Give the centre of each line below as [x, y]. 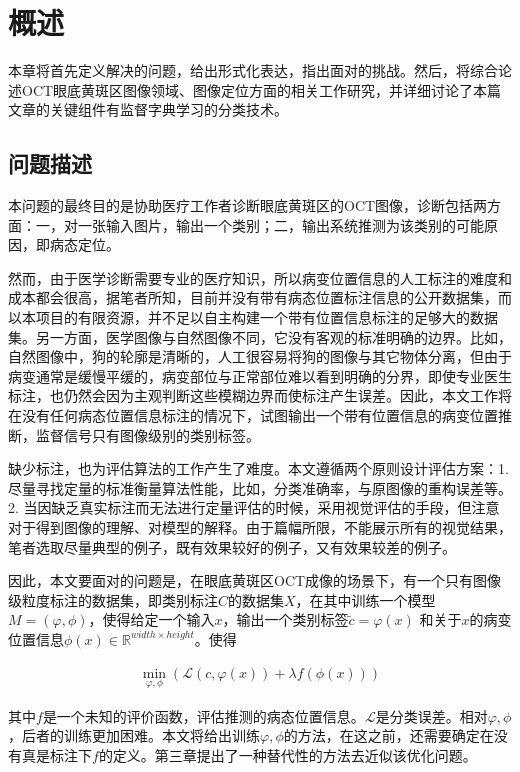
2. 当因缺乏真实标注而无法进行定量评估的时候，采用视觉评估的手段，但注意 [254, 507]
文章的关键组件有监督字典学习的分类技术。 [148, 109]
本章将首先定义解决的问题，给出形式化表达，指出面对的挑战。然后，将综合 [253, 70]
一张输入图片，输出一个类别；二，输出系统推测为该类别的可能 [280, 224]
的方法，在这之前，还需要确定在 [388, 735]
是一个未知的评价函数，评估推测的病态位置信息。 [203, 715]
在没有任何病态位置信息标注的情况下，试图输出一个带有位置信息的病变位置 [253, 415]
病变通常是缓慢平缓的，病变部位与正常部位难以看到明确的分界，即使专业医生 [260, 375]
